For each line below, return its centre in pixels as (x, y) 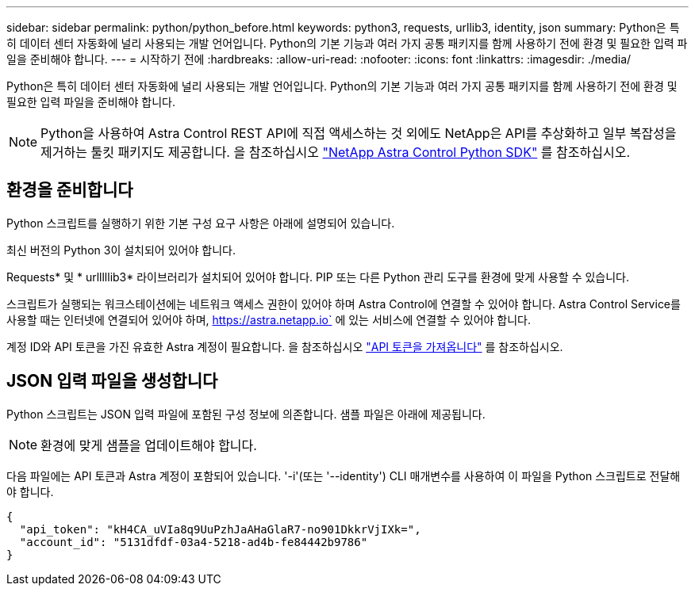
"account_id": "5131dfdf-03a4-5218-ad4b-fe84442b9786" (194, 542)
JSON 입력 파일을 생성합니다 (112, 381)
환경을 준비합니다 (70, 190)
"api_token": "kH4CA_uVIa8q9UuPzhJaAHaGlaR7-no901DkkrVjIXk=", (220, 529)
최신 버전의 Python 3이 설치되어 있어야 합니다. (121, 250)
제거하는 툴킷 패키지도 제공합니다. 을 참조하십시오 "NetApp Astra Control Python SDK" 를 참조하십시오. (335, 152)
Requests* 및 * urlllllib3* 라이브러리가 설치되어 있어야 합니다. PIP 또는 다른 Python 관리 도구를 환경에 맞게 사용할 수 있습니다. (318, 277)
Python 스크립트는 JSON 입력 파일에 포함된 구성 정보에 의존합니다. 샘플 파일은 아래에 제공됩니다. (246, 414)
